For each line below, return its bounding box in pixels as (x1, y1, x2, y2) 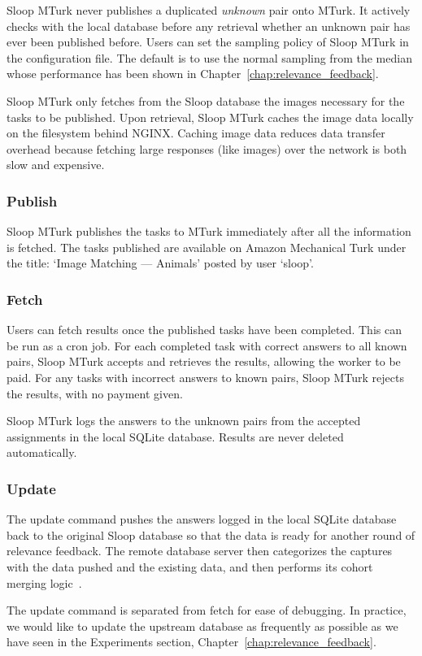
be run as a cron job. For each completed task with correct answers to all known (7, 337, 407, 354)
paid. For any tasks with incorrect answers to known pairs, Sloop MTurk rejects (7, 368, 405, 385)
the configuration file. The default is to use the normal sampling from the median (7, 49, 412, 66)
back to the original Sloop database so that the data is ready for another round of (7, 526, 415, 543)
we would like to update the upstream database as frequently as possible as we (7, 617, 398, 634)
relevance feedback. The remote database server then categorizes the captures (7, 542, 393, 559)
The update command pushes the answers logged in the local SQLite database (7, 510, 397, 528)
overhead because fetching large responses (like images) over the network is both (7, 140, 407, 157)
